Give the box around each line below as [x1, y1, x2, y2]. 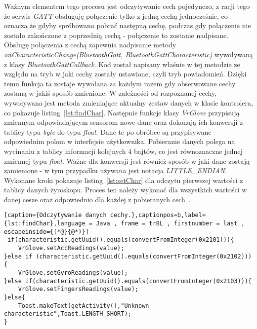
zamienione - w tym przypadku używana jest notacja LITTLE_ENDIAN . [4, 165, 227, 176]
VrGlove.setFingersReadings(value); [18, 286, 139, 293]
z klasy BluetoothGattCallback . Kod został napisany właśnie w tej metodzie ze [4, 59, 240, 69]
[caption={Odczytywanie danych [4, 212, 107, 219]
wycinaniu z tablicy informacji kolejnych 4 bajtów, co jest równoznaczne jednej [4, 146, 243, 156]
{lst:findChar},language [4, 220, 86, 227]
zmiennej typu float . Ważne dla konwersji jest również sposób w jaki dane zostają [4, 155, 250, 166]
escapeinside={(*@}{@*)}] [4, 228, 89, 235]
